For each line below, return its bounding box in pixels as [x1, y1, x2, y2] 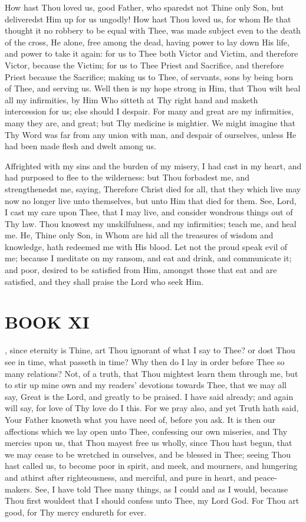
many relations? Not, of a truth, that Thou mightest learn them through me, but [5, 367, 298, 379]
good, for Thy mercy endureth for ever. [5, 505, 147, 518]
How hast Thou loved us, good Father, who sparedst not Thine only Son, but [5, 1, 284, 13]
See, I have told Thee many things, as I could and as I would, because [35, 482, 288, 495]
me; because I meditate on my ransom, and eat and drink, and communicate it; [5, 252, 292, 264]
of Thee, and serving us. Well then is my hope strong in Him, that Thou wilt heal [5, 82, 301, 94]
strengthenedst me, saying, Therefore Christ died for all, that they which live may [5, 182, 301, 195]
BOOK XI [5, 310, 90, 334]
